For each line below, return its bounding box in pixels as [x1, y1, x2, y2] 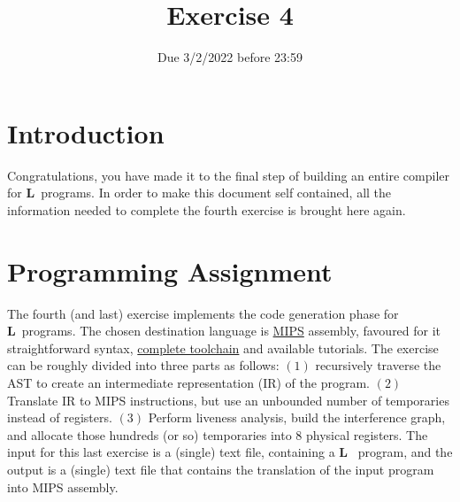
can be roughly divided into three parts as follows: [7, 356, 280, 375]
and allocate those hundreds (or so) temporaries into [7, 425, 292, 444]
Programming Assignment [7, 252, 333, 289]
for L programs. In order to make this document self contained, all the [7, 183, 392, 202]
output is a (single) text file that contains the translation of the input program [7, 460, 434, 478]
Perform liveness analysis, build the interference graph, [148, 408, 446, 427]
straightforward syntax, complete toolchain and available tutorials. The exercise [7, 338, 439, 357]
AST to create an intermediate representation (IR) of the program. [7, 373, 370, 391]
